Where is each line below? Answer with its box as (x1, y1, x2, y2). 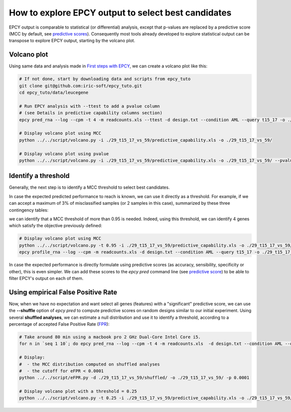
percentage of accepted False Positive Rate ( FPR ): (9, 321, 110, 327)
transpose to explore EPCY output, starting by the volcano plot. (9, 38, 135, 44)
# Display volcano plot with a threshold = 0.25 (19, 389, 137, 394)
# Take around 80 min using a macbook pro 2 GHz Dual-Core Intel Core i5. (19, 334, 201, 340)
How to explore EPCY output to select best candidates (9, 7, 232, 18)
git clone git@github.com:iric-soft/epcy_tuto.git (19, 83, 143, 88)
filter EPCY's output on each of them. (9, 275, 84, 281)
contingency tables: (9, 207, 48, 213)
